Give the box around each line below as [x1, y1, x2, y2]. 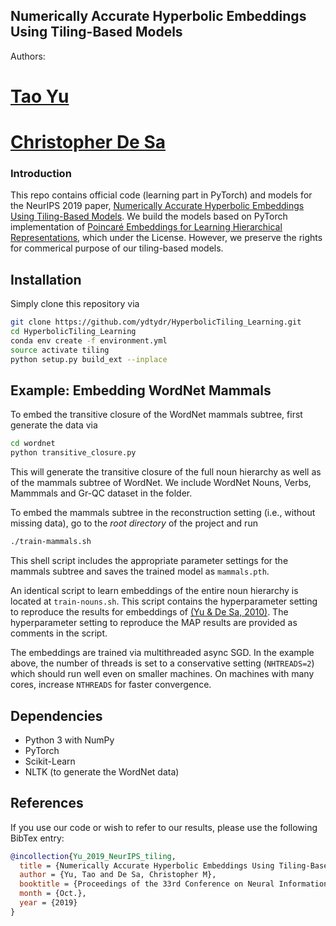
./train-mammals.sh [10, 537, 92, 547]
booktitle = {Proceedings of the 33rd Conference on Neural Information [19, 879, 329, 889]
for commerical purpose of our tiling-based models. [10, 242, 224, 254]
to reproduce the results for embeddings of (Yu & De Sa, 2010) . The [10, 606, 289, 618]
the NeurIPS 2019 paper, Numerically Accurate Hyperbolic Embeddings [10, 200, 305, 212]
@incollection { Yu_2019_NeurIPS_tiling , [10, 851, 177, 861]
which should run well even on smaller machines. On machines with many [10, 668, 315, 680]
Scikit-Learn [24, 755, 76, 767]
